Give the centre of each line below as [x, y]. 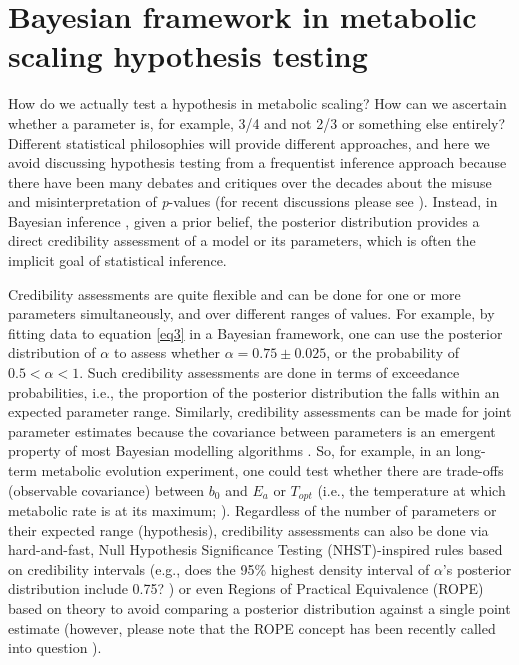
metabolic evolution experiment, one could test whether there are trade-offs [272, 470]
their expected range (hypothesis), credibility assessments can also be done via [248, 529]
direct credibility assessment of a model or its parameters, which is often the [242, 240]
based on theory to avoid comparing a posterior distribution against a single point [259, 608]
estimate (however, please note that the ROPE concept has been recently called [252, 627]
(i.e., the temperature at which [411, 489]
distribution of [52, 352]
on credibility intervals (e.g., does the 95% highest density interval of [219, 568]
